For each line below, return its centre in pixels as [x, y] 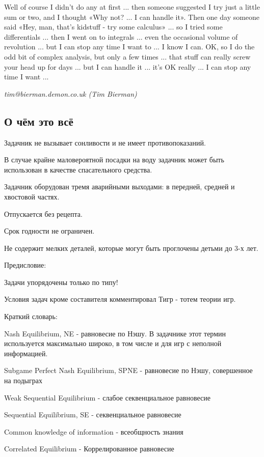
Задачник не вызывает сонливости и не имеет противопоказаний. [105, 142]
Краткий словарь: [31, 316]
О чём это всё [39, 121]
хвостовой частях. [32, 196]
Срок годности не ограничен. [49, 231]
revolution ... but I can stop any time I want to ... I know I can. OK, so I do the [129, 47]
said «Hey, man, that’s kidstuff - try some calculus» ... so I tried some [113, 27]
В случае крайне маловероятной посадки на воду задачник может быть [114, 160]
